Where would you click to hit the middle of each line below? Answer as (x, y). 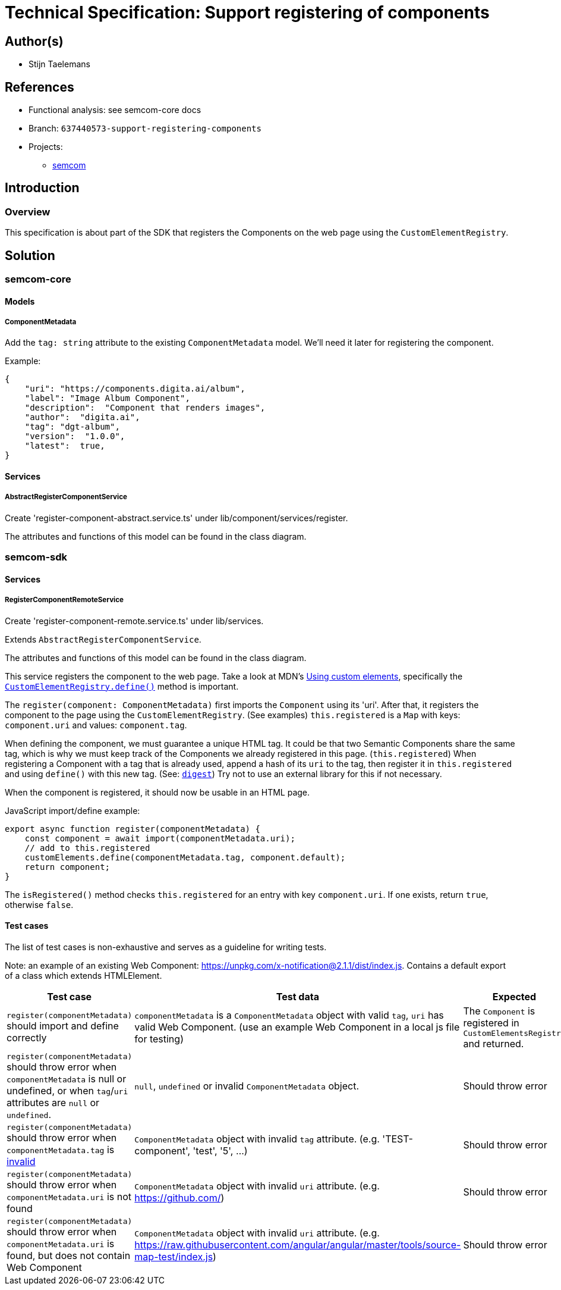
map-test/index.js (174, 1257)
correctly (27, 1037)
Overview (28, 212)
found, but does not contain (69, 1255)
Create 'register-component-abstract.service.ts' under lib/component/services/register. (177, 518)
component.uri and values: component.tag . (96, 725)
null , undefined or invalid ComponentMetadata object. (247, 1086)
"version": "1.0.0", (75, 436)
